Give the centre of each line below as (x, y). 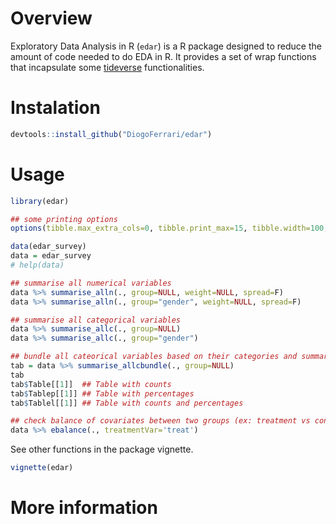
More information (84, 508)
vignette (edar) (42, 468)
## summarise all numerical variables (91, 283)
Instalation (55, 108)
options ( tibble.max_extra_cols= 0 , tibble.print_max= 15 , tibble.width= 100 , (169, 228)
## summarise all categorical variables (96, 320)
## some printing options (64, 219)
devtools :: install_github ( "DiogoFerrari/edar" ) (111, 134)
